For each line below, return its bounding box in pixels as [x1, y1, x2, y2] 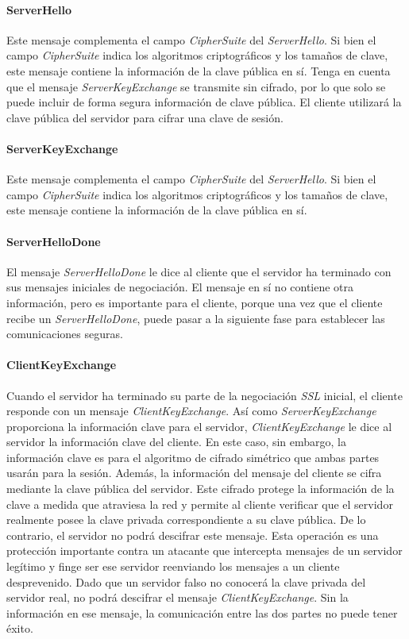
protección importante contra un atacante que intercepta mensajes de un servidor [6, 542, 403, 559]
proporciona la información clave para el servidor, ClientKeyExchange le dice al [6, 418, 392, 434]
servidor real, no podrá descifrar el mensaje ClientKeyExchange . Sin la [6, 589, 349, 606]
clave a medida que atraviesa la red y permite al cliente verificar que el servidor [6, 495, 393, 512]
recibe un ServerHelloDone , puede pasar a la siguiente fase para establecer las [6, 310, 385, 326]
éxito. [6, 620, 33, 637]
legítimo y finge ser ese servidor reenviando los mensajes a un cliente [6, 558, 340, 575]
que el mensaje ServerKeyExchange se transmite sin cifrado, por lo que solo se [6, 78, 386, 94]
